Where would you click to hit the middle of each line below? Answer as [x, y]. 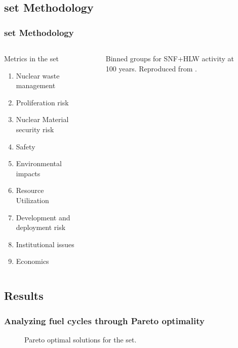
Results [24, 296]
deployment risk [41, 227]
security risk [35, 129]
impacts [28, 173]
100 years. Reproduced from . [151, 68]
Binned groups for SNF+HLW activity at [170, 58]
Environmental [39, 163]
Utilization [32, 200]
